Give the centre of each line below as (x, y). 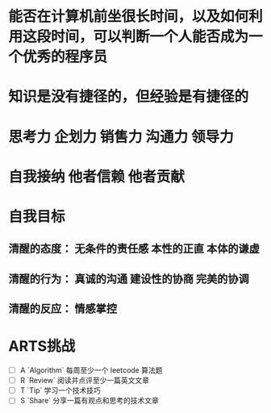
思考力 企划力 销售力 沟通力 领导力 (121, 137)
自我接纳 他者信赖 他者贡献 (97, 176)
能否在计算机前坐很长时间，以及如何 (129, 17)
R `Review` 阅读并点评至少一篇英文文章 (85, 381)
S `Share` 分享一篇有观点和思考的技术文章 (89, 401)
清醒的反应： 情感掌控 (63, 309)
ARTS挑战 (42, 346)
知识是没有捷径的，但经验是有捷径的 (129, 97)
